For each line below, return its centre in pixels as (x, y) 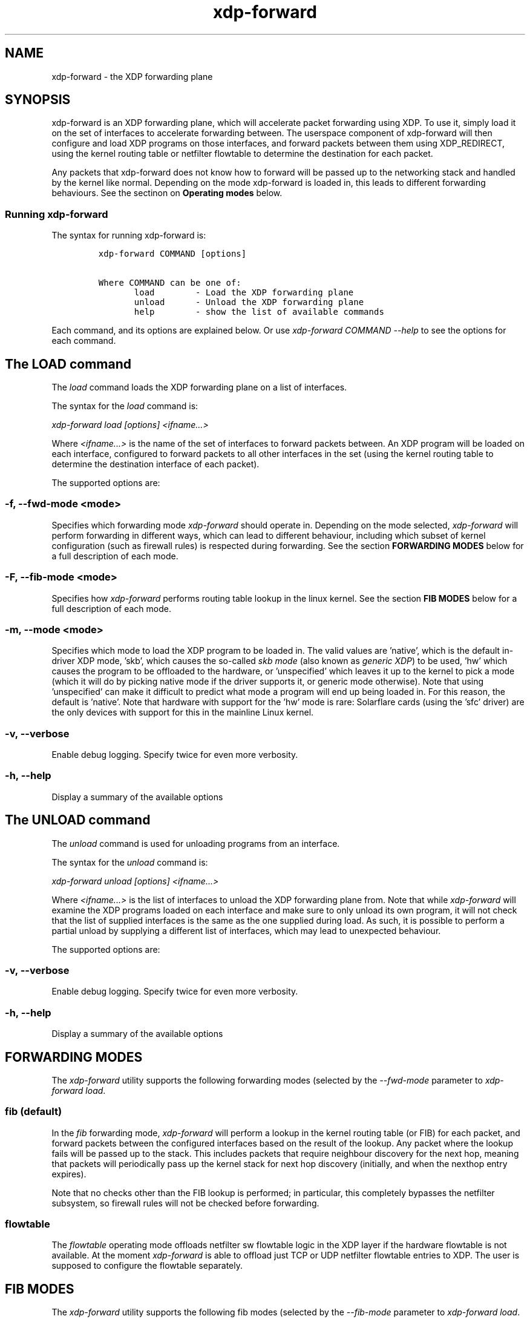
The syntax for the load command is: (125, 406)
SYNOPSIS (38, 100)
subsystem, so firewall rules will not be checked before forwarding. (185, 1203)
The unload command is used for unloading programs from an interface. (196, 843)
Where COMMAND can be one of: (170, 283)
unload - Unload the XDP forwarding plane (249, 302)
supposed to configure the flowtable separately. (147, 1266)
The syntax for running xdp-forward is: (129, 235)
